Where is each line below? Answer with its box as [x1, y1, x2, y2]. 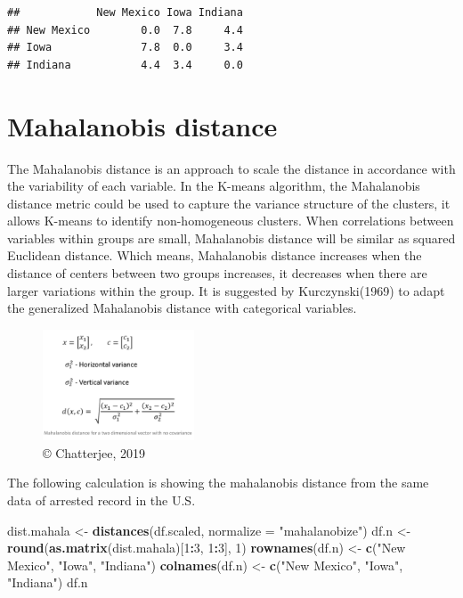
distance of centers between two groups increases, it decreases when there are [7, 264, 427, 283]
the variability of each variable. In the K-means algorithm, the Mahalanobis [7, 176, 420, 195]
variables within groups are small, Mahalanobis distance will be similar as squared [7, 228, 456, 247]
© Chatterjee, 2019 [43, 443, 145, 462]
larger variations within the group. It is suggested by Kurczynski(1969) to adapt [7, 281, 445, 299]
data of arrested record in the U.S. [7, 491, 196, 510]
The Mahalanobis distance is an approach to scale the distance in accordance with [7, 159, 456, 177]
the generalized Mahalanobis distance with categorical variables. [7, 299, 357, 317]
